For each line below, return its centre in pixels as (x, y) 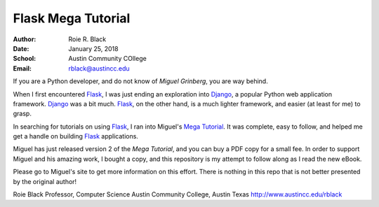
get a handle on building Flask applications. (75, 136)
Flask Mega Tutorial (72, 18)
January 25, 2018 (93, 48)
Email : (22, 68)
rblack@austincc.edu (99, 68)
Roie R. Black (87, 39)
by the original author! (45, 181)
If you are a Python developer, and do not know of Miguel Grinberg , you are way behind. (140, 81)
